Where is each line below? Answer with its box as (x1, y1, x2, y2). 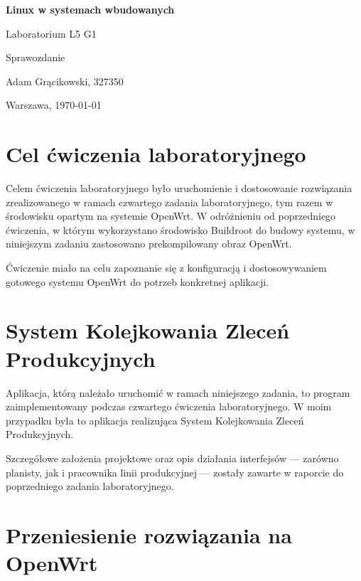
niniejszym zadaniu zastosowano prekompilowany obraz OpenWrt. (6, 236, 292, 251)
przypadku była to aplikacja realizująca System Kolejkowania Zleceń (6, 412, 304, 427)
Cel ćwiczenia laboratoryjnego (6, 139, 306, 169)
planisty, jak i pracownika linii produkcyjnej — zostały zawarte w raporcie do (6, 464, 344, 479)
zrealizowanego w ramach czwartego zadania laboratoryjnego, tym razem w (6, 194, 333, 209)
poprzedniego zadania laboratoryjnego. (6, 479, 174, 494)
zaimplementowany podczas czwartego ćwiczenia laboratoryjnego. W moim (6, 399, 332, 414)
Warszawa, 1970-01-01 (6, 97, 102, 112)
